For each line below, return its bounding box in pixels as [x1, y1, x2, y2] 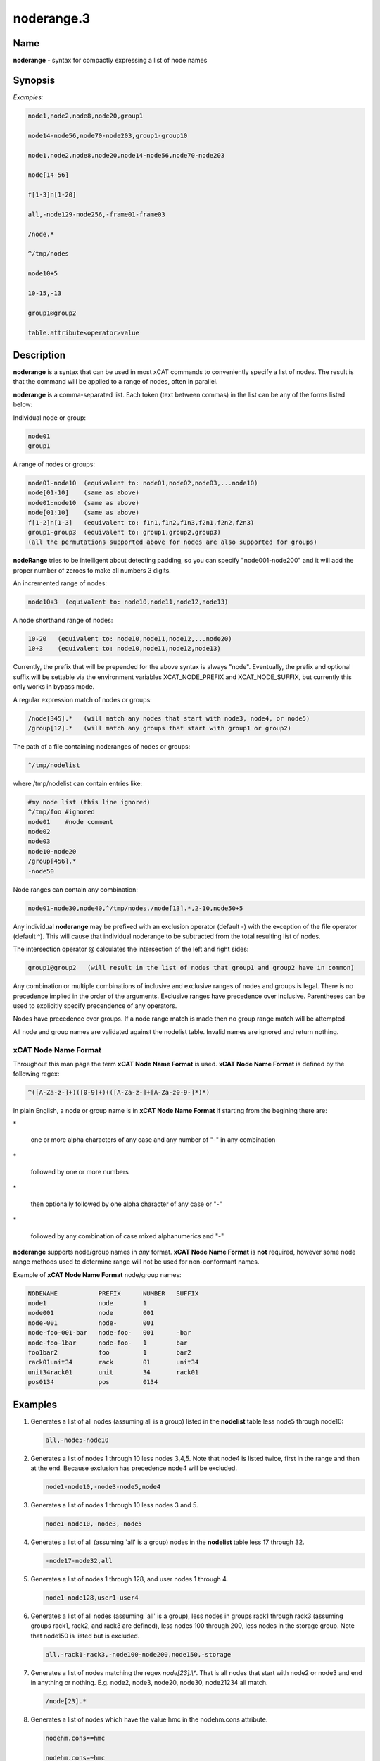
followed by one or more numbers [30, 1167, 129, 1176]
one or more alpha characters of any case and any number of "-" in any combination [30, 1135, 276, 1144]
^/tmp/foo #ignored [27, 808, 95, 816]
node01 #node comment [27, 818, 114, 826]
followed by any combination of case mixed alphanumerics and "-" [30, 1231, 224, 1240]
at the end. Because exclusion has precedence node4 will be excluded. [30, 1464, 237, 1472]
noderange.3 [13, 11, 91, 26]
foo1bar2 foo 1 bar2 [27, 1349, 191, 1356]
